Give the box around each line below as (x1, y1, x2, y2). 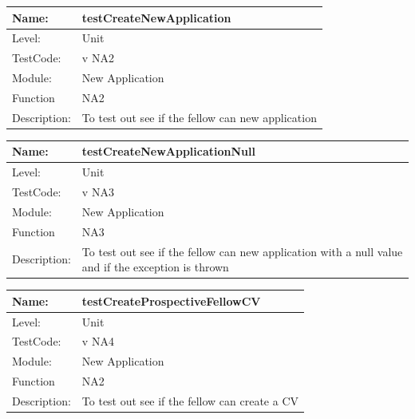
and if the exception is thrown (81, 259, 229, 275)
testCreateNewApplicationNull (81, 143, 255, 160)
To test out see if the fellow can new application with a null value (81, 243, 403, 259)
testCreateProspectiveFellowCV (81, 292, 261, 309)
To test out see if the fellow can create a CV (81, 392, 299, 409)
